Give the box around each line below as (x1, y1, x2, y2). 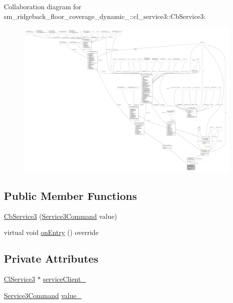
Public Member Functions (4, 188, 137, 203)
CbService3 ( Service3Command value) (4, 211, 117, 221)
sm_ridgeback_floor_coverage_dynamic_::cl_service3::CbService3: (4, 11, 206, 21)
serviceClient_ (43, 274, 86, 284)
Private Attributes (4, 251, 99, 266)
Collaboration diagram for (4, 1, 82, 11)
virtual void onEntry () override (4, 227, 99, 237)
